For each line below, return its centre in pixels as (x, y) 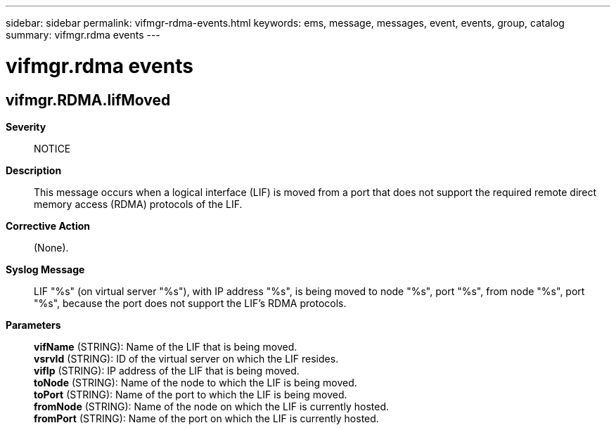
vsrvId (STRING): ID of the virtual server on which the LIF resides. (186, 358)
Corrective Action (48, 226)
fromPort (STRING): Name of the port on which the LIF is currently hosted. (206, 418)
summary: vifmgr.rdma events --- (83, 35)
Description (34, 170)
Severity (26, 126)
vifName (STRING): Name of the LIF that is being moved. (166, 346)
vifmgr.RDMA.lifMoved (88, 100)
